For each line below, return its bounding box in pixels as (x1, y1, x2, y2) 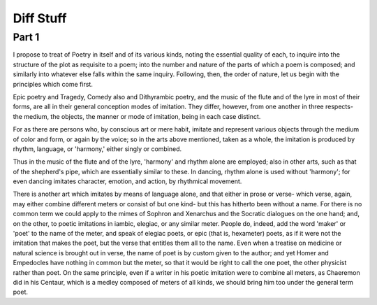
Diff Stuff (13, 10, 67, 26)
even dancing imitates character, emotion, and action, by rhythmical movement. (13, 177, 242, 185)
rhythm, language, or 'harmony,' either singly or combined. (13, 144, 182, 153)
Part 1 (13, 31, 40, 43)
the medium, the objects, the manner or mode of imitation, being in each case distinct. (13, 112, 261, 120)
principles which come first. (13, 80, 94, 88)
